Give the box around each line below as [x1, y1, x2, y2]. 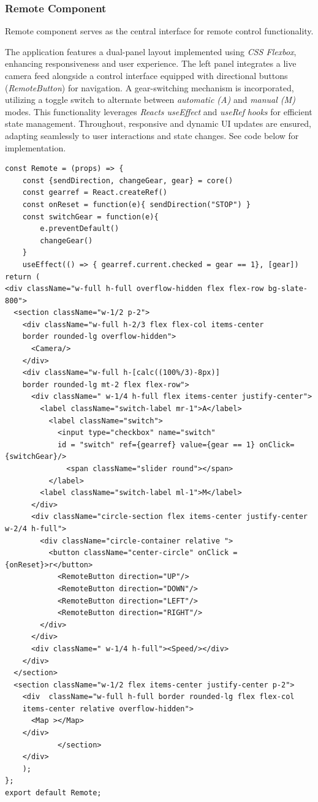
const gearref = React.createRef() [22, 188, 167, 197]
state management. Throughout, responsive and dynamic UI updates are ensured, [5, 117, 311, 130]
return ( [5, 272, 40, 281]
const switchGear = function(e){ [22, 212, 159, 221]
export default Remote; [5, 789, 102, 798]
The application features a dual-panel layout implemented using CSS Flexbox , [5, 45, 297, 58]
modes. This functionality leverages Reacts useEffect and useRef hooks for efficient [5, 105, 312, 118]
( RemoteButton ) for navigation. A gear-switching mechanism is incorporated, [5, 81, 294, 94]
